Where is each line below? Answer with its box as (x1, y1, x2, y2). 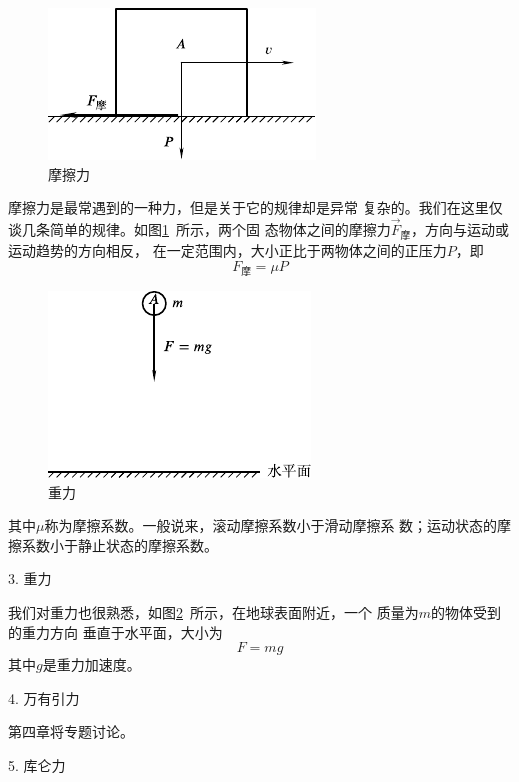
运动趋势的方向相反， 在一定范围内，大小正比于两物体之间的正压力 (8, 240, 447, 261)
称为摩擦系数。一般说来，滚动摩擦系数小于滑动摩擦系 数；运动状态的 (44, 515, 498, 536)
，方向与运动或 (411, 219, 510, 239)
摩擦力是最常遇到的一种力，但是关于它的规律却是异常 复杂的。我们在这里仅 (8, 197, 503, 218)
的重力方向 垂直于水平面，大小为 (8, 621, 223, 642)
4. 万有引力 (8, 687, 80, 708)
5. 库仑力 (8, 754, 66, 775)
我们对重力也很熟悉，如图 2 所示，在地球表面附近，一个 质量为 (8, 601, 419, 622)
